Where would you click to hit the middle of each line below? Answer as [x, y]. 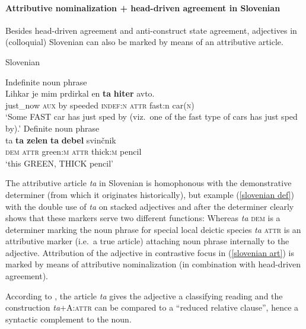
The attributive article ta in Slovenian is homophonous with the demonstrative [149, 183]
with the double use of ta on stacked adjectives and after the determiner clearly [150, 206]
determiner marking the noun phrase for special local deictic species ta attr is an [153, 229]
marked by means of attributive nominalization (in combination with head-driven [153, 264]
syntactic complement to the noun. [68, 319]
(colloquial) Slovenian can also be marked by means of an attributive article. [144, 42]
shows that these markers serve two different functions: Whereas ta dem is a [143, 218]
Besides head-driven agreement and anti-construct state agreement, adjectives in [151, 30]
